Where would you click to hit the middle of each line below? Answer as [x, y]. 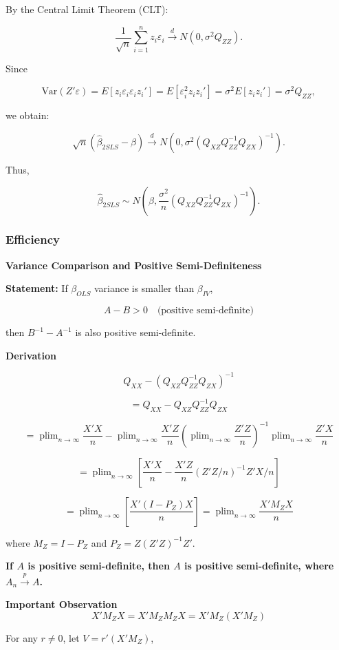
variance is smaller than [144, 288]
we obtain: [28, 115]
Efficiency [33, 239]
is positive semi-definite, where [259, 566]
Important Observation [62, 604]
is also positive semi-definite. [135, 332]
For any [22, 637]
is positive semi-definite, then [99, 566]
